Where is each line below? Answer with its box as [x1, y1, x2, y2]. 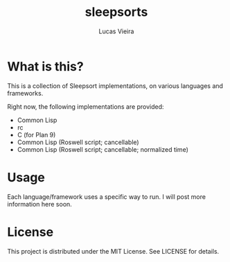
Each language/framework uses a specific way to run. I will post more [7, 192, 206, 201]
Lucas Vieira [98, 27, 134, 35]
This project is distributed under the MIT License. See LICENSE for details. [7, 247, 220, 255]
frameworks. [7, 89, 44, 97]
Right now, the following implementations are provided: [7, 102, 164, 111]
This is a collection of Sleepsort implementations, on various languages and [7, 81, 224, 90]
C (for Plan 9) [17, 130, 56, 139]
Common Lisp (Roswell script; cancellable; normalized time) [17, 145, 188, 153]
